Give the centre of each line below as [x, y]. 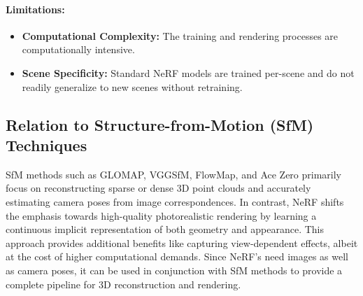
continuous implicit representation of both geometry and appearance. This [165, 229]
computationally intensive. [78, 49]
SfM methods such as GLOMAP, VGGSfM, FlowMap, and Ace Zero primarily [173, 174]
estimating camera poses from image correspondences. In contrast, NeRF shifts [175, 201]
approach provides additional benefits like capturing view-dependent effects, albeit [182, 242]
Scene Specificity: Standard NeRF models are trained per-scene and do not [188, 72]
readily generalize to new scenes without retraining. [132, 86]
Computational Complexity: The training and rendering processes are [180, 35]
